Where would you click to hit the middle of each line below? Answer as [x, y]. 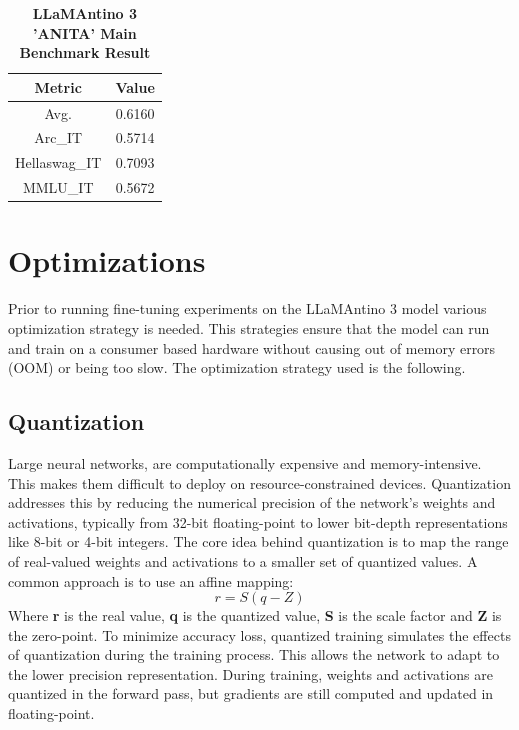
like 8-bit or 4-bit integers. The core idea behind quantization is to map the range [258, 541]
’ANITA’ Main [85, 32]
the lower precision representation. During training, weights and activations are [250, 673]
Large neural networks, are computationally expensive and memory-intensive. [245, 462]
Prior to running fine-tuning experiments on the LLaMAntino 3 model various [247, 308]
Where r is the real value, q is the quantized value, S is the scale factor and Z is [255, 615]
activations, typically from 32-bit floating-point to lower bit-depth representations [258, 521]
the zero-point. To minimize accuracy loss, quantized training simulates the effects [259, 634]
